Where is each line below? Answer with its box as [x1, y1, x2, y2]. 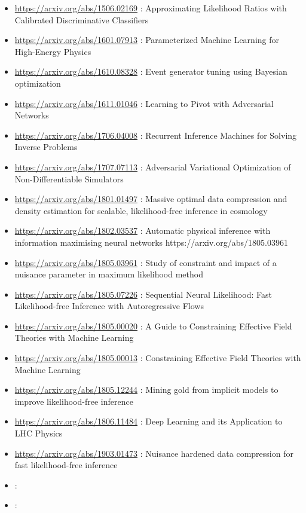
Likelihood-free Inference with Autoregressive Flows [14, 300, 204, 312]
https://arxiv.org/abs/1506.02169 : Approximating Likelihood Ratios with [14, 2, 287, 14]
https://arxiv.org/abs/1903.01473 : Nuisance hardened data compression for [14, 447, 293, 459]
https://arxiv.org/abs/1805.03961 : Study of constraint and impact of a [14, 256, 277, 268]
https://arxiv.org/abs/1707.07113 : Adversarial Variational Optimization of [14, 160, 291, 173]
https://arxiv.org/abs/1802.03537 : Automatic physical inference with [14, 224, 271, 237]
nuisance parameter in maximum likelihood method [14, 268, 203, 280]
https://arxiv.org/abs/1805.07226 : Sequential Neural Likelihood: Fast [14, 288, 272, 300]
